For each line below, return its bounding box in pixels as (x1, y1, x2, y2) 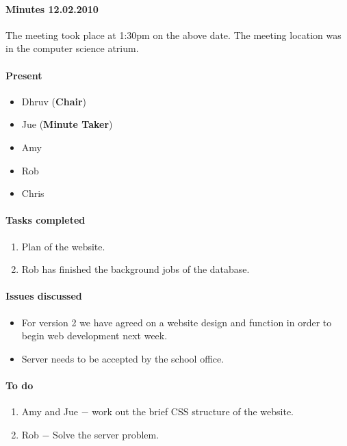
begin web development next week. (21, 328, 168, 343)
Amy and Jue (21, 404, 79, 419)
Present (5, 68, 42, 82)
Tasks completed (5, 213, 86, 227)
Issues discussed (5, 289, 82, 303)
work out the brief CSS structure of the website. (92, 404, 294, 419)
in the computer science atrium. (5, 41, 139, 55)
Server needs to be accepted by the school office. (21, 351, 224, 365)
